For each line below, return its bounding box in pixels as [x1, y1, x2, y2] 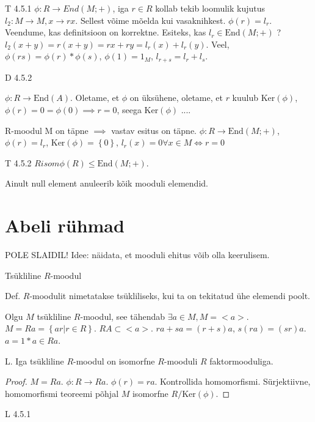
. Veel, [206, 37, 230, 50]
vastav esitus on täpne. [111, 124, 197, 136]
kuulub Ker [232, 91, 275, 104]
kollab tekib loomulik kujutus [155, 2, 266, 14]
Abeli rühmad [5, 213, 125, 238]
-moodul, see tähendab [80, 309, 165, 322]
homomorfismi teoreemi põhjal [5, 387, 119, 399]
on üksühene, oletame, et [129, 91, 223, 104]
